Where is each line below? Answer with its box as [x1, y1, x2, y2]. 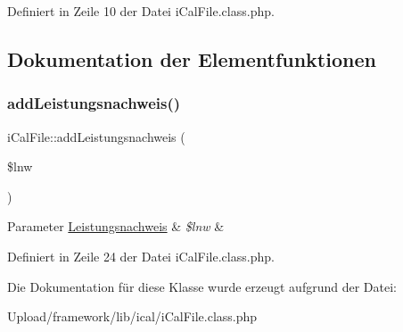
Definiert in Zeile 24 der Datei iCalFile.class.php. [7, 246, 275, 265]
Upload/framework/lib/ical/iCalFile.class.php [7, 307, 258, 326]
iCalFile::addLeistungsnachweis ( [7, 127, 185, 145]
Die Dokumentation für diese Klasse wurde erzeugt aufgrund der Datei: [7, 277, 397, 295]
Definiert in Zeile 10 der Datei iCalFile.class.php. [7, 2, 275, 20]
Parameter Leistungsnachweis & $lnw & [7, 217, 225, 236]
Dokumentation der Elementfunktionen [7, 45, 376, 72]
